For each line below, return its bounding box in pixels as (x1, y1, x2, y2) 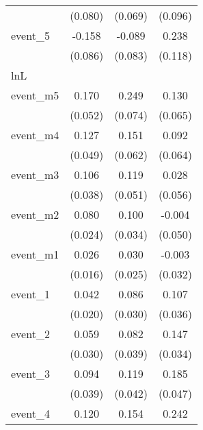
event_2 (11, 326, 50, 342)
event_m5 (11, 87, 59, 103)
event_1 (11, 286, 50, 302)
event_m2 (11, 206, 59, 222)
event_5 (11, 27, 50, 43)
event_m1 (11, 246, 59, 262)
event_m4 (11, 127, 59, 143)
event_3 (11, 366, 50, 381)
